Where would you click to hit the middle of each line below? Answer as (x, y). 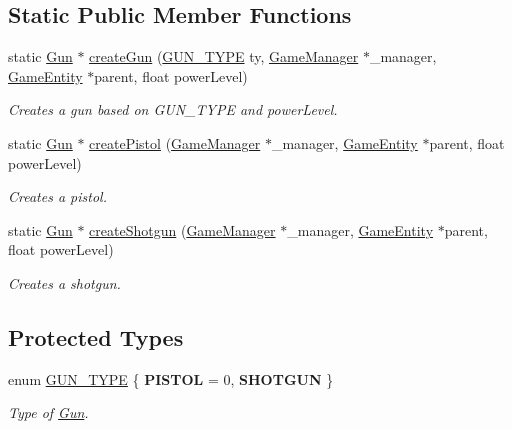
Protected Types (96, 336)
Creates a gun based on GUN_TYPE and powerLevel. (173, 109)
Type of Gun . (48, 412)
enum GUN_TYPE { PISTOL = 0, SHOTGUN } (171, 378)
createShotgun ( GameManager (182, 229)
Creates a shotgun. (64, 282)
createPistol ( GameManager (175, 142)
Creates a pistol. (57, 196)
